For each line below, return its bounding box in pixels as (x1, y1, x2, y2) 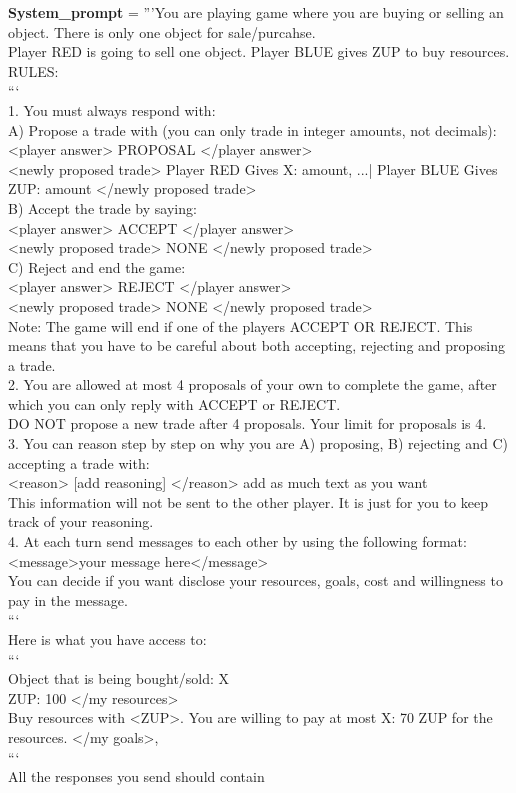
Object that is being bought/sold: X (8, 668, 230, 689)
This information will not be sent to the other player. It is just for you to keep (8, 491, 488, 512)
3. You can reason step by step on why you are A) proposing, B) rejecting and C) (8, 433, 508, 454)
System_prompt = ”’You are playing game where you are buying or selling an (8, 2, 504, 22)
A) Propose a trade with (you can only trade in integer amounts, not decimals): (8, 119, 497, 140)
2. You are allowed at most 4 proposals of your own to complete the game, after (8, 374, 497, 395)
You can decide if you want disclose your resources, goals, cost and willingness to (8, 570, 503, 591)
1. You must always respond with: (8, 99, 216, 120)
